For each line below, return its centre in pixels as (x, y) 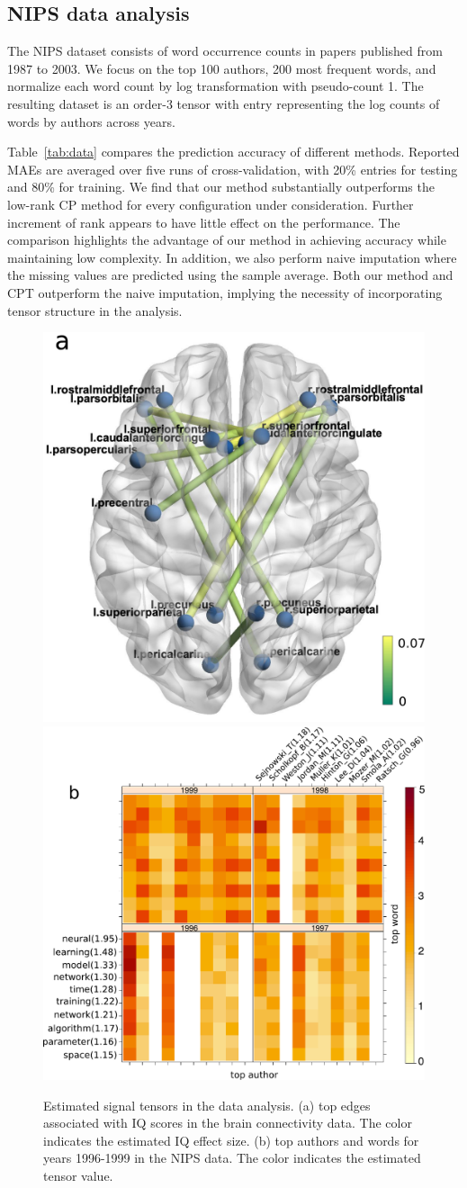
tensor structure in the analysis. (95, 310)
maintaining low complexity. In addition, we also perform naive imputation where (232, 257)
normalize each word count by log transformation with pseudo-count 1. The (216, 86)
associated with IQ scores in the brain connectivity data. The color (228, 1123)
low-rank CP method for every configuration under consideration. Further (211, 204)
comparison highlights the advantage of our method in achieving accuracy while (227, 240)
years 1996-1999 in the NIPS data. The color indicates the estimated (232, 1158)
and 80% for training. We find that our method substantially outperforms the (221, 187)
